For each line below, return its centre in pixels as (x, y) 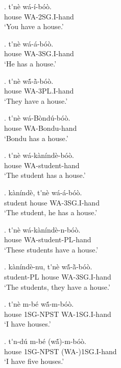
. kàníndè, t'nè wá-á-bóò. (43, 192)
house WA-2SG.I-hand (39, 16)
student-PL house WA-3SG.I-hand (58, 277)
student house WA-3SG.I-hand (52, 202)
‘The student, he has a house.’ (51, 212)
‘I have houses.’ (28, 324)
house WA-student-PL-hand (48, 239)
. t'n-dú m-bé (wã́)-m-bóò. (45, 341)
